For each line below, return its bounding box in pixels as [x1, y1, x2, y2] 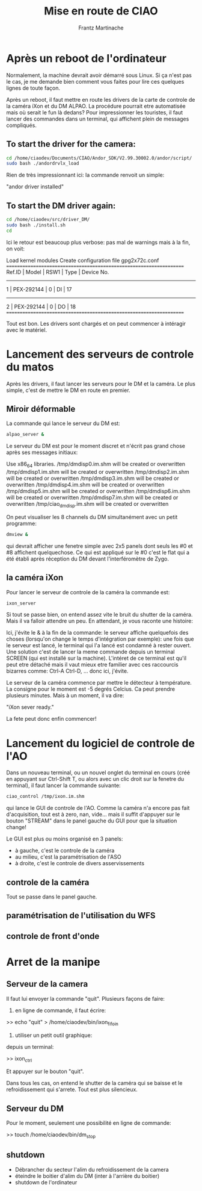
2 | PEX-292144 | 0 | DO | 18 [6, 303, 76, 310]
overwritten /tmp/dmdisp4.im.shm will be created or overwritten [6, 481, 165, 488]
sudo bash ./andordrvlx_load [6, 161, 79, 167]
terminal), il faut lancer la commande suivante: [6, 782, 121, 789]
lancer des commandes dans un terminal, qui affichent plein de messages [6, 115, 189, 122]
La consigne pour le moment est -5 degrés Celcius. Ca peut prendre [6, 685, 176, 693]
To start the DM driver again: [6, 201, 116, 211]
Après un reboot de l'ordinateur [6, 51, 167, 65]
